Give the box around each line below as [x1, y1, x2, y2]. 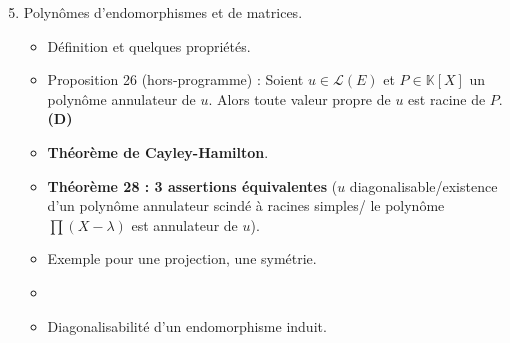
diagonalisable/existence [349, 175, 498, 196]
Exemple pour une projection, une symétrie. [47, 248, 317, 269]
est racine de [408, 88, 486, 109]
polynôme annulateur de [47, 88, 196, 109]
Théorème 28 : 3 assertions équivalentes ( [47, 175, 338, 196]
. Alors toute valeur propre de [208, 88, 391, 109]
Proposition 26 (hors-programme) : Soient [47, 69, 304, 90]
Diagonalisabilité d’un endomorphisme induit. [47, 315, 327, 336]
